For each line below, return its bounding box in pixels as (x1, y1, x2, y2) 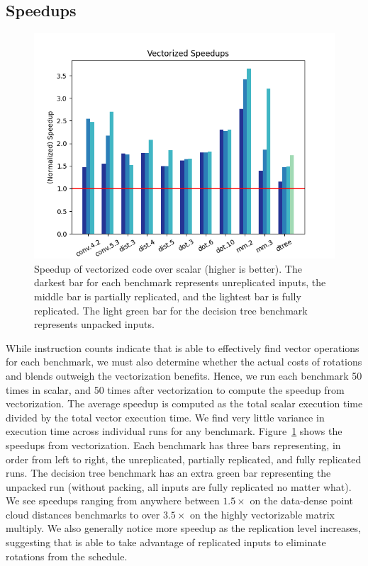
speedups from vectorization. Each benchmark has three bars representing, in (6, 437, 341, 452)
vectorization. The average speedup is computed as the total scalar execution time (6, 396, 363, 411)
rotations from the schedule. (6, 548, 128, 563)
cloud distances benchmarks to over (6, 506, 160, 521)
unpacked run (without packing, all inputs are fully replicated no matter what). (6, 479, 352, 494)
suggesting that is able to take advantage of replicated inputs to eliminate (6, 535, 326, 550)
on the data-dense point (250, 493, 354, 508)
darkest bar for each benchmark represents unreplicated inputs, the (34, 275, 326, 290)
